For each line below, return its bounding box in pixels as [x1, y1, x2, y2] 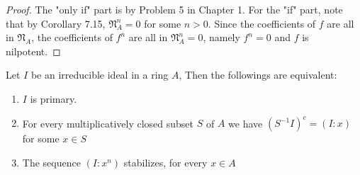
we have [228, 115, 263, 130]
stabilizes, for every [123, 154, 208, 169]
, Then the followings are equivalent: [179, 67, 337, 82]
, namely [203, 30, 240, 45]
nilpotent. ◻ [6, 43, 61, 58]
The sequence [22, 154, 81, 169]
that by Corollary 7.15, [6, 16, 106, 30]
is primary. [30, 91, 77, 106]
